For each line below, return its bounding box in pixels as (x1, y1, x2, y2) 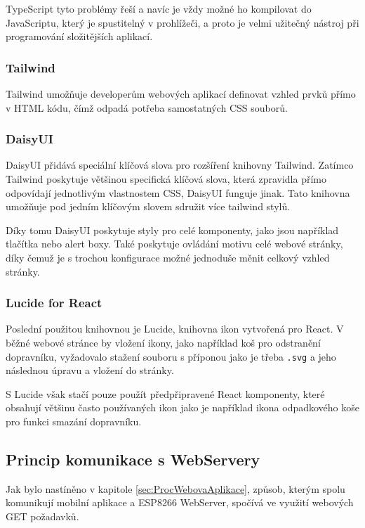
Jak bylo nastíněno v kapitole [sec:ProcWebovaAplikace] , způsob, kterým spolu (6, 481, 345, 496)
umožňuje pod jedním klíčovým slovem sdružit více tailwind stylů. (6, 199, 291, 214)
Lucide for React (6, 294, 102, 311)
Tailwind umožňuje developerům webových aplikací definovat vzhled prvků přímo (6, 86, 356, 101)
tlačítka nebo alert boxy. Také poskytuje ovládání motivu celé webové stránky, (6, 236, 343, 251)
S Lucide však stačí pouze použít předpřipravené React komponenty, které (6, 386, 325, 401)
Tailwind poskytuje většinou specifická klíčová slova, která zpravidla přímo (6, 172, 327, 186)
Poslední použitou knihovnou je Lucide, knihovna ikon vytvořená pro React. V (6, 321, 344, 336)
